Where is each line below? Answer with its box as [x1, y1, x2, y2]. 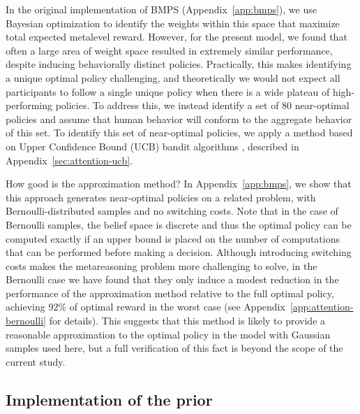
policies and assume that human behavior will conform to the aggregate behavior [6, 111, 352, 126]
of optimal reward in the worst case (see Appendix [69, 299, 285, 314]
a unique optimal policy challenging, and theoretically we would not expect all [6, 70, 340, 85]
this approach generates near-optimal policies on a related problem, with [6, 190, 316, 204]
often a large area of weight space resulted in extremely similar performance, [6, 43, 333, 57]
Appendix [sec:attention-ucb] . [6, 152, 133, 167]
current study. [6, 354, 66, 369]
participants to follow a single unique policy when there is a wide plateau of [6, 84, 330, 99]
